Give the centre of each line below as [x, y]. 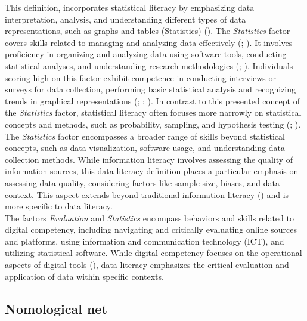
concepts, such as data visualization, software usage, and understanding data [145, 148]
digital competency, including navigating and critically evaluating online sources [151, 229]
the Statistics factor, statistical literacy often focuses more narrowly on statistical [153, 112]
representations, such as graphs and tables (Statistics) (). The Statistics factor [148, 31]
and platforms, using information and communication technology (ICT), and [145, 241]
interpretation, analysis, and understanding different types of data [125, 19]
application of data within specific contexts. [84, 276]
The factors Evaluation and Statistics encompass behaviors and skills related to [149, 217]
